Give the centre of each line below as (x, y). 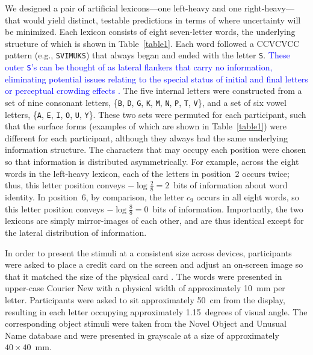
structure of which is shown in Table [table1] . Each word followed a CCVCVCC (152, 43)
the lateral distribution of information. (76, 232)
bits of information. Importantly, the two (228, 208)
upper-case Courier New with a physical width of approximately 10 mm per (145, 288)
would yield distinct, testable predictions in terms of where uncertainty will (162, 20)
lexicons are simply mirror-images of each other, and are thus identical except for (154, 221)
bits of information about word (231, 185)
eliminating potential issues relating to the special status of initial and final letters (156, 79)
